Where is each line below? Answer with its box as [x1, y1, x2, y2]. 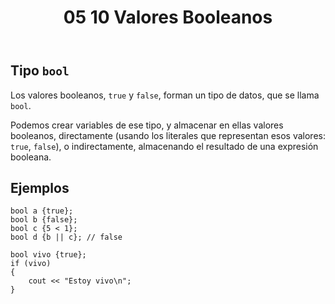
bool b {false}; [10, 215, 78, 225]
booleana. [10, 151, 52, 163]
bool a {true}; [10, 206, 74, 216]
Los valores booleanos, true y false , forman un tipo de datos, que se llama [10, 89, 320, 101]
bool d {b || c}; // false [10, 232, 123, 243]
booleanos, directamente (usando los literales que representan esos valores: [10, 129, 326, 141]
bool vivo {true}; [10, 250, 87, 260]
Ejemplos [10, 180, 70, 196]
